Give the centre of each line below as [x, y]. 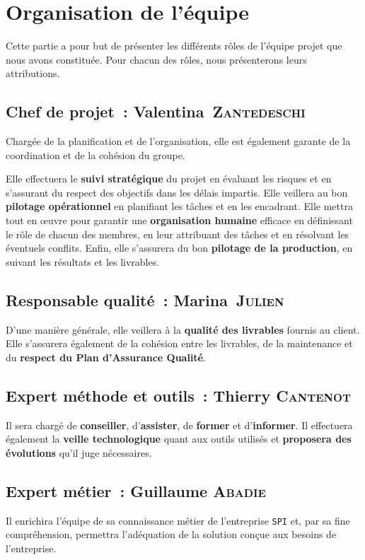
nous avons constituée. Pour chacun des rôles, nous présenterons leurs [156, 59]
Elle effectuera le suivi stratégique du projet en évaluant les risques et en [169, 179]
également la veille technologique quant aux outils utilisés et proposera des [179, 439]
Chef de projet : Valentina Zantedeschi [156, 111]
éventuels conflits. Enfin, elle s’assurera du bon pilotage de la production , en [179, 248]
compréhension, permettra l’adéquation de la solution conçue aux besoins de [171, 534]
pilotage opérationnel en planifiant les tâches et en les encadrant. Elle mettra [179, 206]
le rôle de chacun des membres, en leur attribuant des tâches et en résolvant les [178, 234]
